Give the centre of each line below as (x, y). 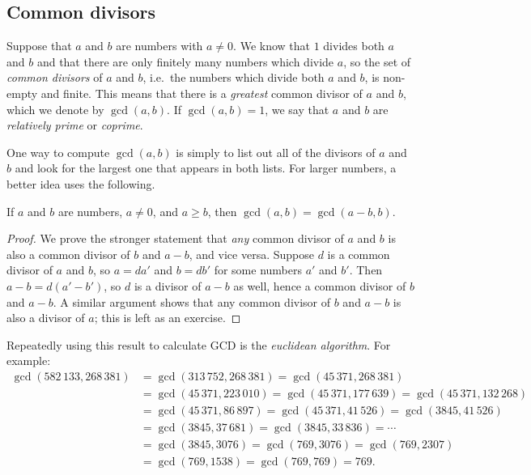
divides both (354, 46)
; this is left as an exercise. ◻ (168, 318)
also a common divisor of (68, 254)
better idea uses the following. (81, 183)
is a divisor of (168, 285)
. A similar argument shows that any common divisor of (192, 301)
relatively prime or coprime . (75, 125)
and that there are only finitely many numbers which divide (185, 61)
